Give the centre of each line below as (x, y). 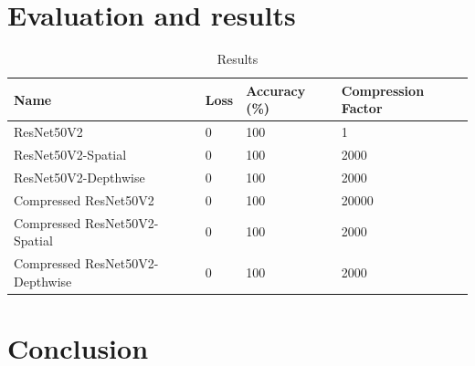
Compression (383, 90)
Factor (362, 108)
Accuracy (276, 90)
